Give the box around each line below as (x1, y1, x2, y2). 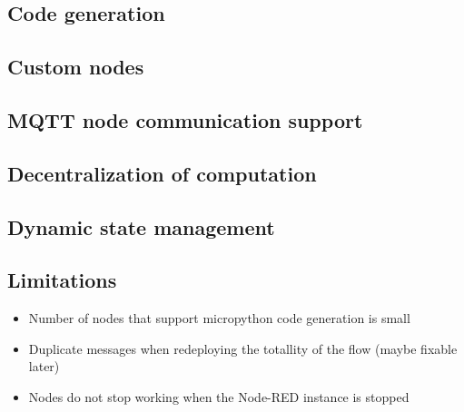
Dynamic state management (7, 212, 275, 240)
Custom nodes (7, 53, 144, 81)
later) (28, 357, 60, 376)
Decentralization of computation (7, 159, 317, 187)
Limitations (7, 266, 117, 294)
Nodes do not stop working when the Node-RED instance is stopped (28, 387, 410, 406)
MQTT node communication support (7, 105, 363, 133)
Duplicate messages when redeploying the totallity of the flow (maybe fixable (28, 338, 458, 358)
